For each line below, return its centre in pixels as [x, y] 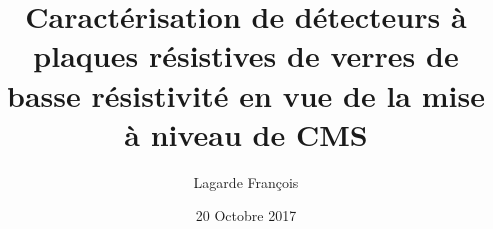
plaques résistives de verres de [246, 55]
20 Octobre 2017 [246, 215]
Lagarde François [246, 181]
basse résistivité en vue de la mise [246, 94]
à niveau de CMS [246, 133]
